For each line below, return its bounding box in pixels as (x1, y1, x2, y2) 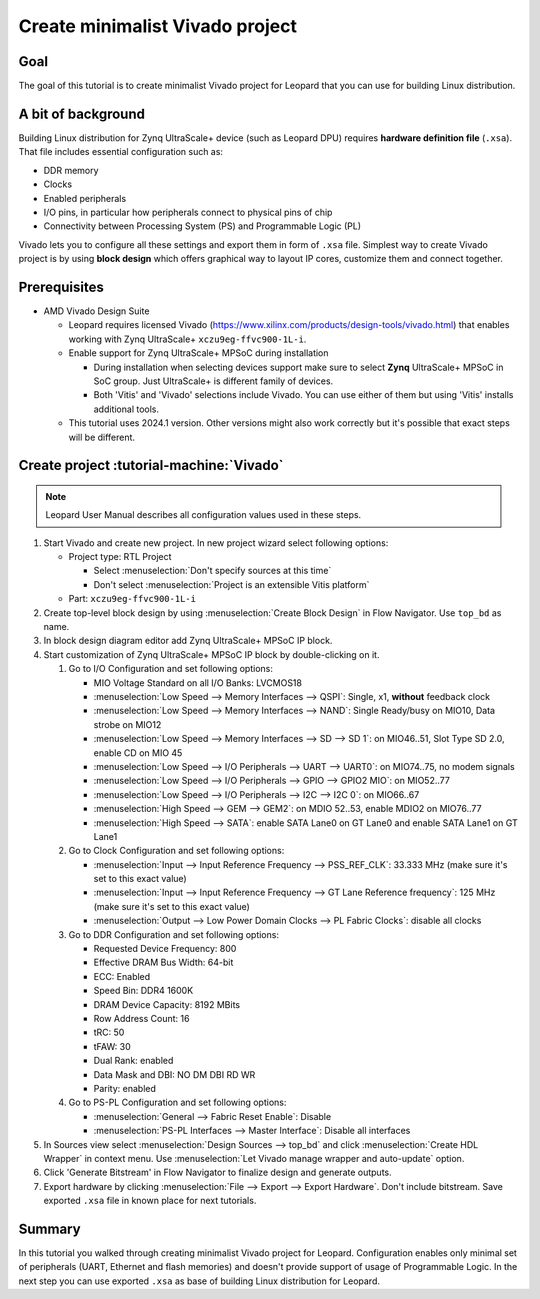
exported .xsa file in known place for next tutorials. (43, 1195, 257, 1207)
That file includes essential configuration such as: (18, 146, 224, 158)
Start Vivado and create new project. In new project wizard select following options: (43, 536, 389, 549)
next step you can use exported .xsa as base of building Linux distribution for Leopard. (18, 1275, 380, 1287)
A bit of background (18, 105, 145, 122)
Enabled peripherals (43, 192, 127, 204)
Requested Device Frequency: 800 (93, 943, 237, 955)
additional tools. (93, 403, 160, 415)
